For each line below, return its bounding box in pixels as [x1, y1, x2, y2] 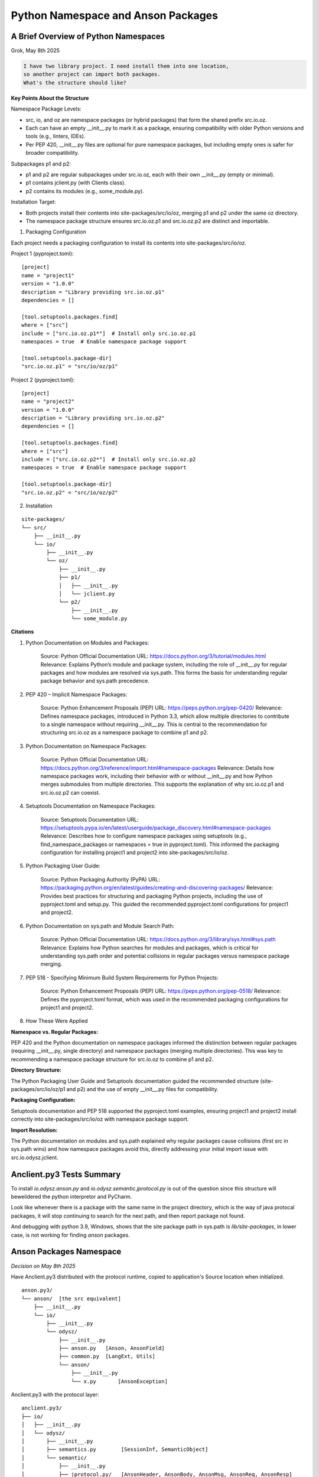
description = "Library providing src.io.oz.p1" [21, 288, 165, 295]
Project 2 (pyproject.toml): [11, 376, 75, 383]
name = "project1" [21, 272, 75, 279]
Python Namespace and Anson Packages [11, 9, 219, 22]
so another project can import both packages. [23, 71, 161, 78]
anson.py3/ [21, 1287, 53, 1294]
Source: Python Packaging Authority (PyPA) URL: [40, 876, 161, 883]
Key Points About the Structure [11, 95, 89, 102]
